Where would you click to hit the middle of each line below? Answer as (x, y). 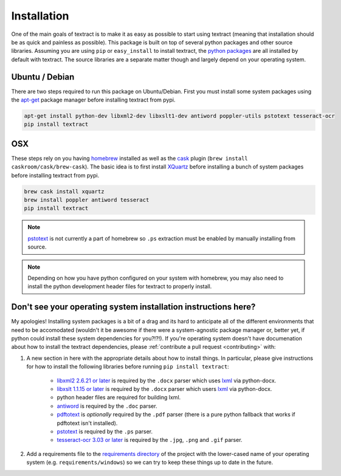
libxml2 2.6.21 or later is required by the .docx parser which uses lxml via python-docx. (167, 381)
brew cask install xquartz (64, 191)
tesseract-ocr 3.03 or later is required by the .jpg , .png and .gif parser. (150, 440)
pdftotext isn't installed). (87, 423)
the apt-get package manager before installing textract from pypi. (93, 100)
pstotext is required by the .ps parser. (105, 431)
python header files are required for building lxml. (119, 398)
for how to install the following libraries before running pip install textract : (128, 367)
